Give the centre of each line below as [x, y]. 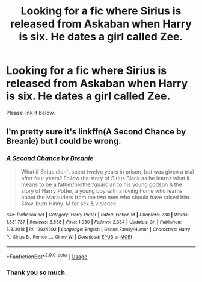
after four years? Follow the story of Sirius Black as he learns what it [105, 178]
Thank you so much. [37, 272]
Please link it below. [31, 113]
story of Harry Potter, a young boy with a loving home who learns [102, 190]
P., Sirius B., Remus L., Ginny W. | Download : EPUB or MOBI [69, 237]
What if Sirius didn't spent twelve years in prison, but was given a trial [107, 171]
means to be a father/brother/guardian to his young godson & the [101, 184]
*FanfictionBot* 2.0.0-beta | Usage [47, 256]
